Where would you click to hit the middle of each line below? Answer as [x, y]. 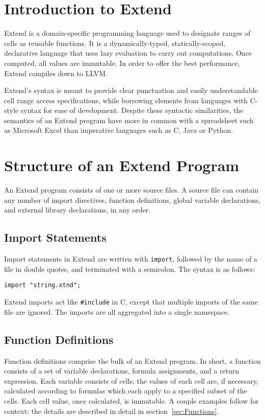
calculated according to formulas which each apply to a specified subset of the [126, 391]
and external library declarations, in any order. [77, 210]
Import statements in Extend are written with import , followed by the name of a [131, 259]
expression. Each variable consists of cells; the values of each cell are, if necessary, [131, 380]
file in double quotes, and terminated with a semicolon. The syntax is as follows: [130, 269]
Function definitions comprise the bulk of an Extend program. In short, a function [132, 360]
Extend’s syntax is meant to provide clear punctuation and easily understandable [131, 90]
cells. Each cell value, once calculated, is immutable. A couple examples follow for [131, 400]
